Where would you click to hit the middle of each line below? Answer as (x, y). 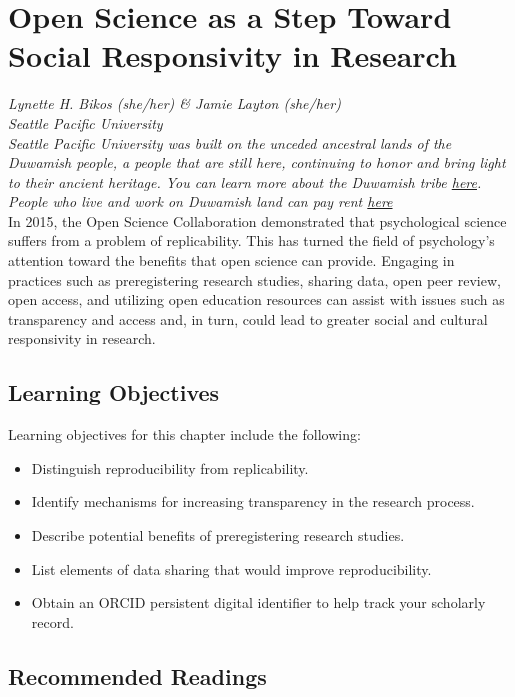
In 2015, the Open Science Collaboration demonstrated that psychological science (257, 220)
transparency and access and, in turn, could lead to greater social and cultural (248, 318)
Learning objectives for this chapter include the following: (184, 434)
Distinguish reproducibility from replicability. (170, 467)
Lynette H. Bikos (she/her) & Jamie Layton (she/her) (174, 103)
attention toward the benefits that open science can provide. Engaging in (231, 260)
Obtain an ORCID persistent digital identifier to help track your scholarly (258, 602)
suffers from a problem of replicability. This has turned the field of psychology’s (251, 240)
